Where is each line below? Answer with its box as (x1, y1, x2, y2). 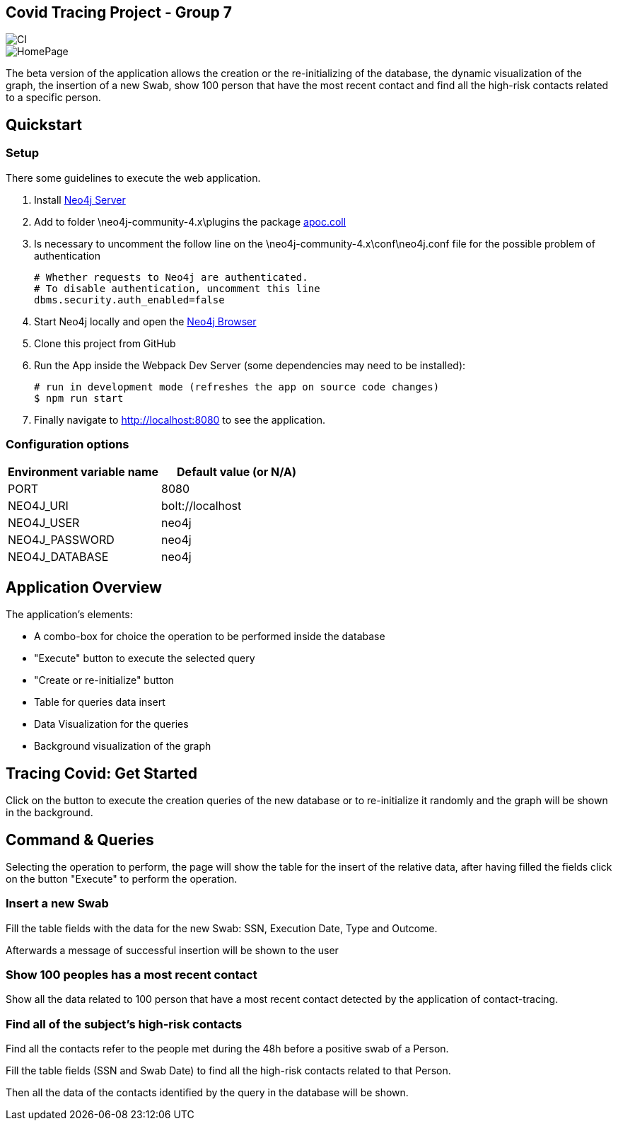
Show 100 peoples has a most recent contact (6, 968, 257, 982)
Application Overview (6, 578, 162, 596)
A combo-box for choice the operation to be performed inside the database (34, 630, 385, 643)
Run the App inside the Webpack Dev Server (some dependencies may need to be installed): (34, 359, 466, 371)
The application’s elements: (6, 608, 133, 621)
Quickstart (6, 115, 83, 134)
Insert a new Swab (6, 896, 109, 911)
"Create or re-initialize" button (34, 674, 174, 687)
